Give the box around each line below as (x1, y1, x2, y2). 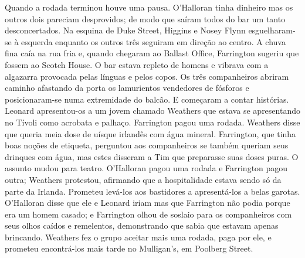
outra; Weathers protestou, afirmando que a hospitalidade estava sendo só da (5, 173, 282, 185)
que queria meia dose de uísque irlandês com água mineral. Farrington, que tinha (5, 127, 296, 140)
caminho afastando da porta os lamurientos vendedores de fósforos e (5, 82, 249, 94)
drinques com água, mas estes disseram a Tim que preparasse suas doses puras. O (5, 150, 299, 162)
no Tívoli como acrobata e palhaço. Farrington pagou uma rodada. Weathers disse (5, 116, 300, 128)
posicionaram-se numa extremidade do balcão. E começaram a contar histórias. (5, 93, 289, 105)
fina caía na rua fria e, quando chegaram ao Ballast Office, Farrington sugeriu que (5, 47, 299, 59)
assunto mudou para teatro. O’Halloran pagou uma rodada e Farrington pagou (5, 162, 288, 174)
